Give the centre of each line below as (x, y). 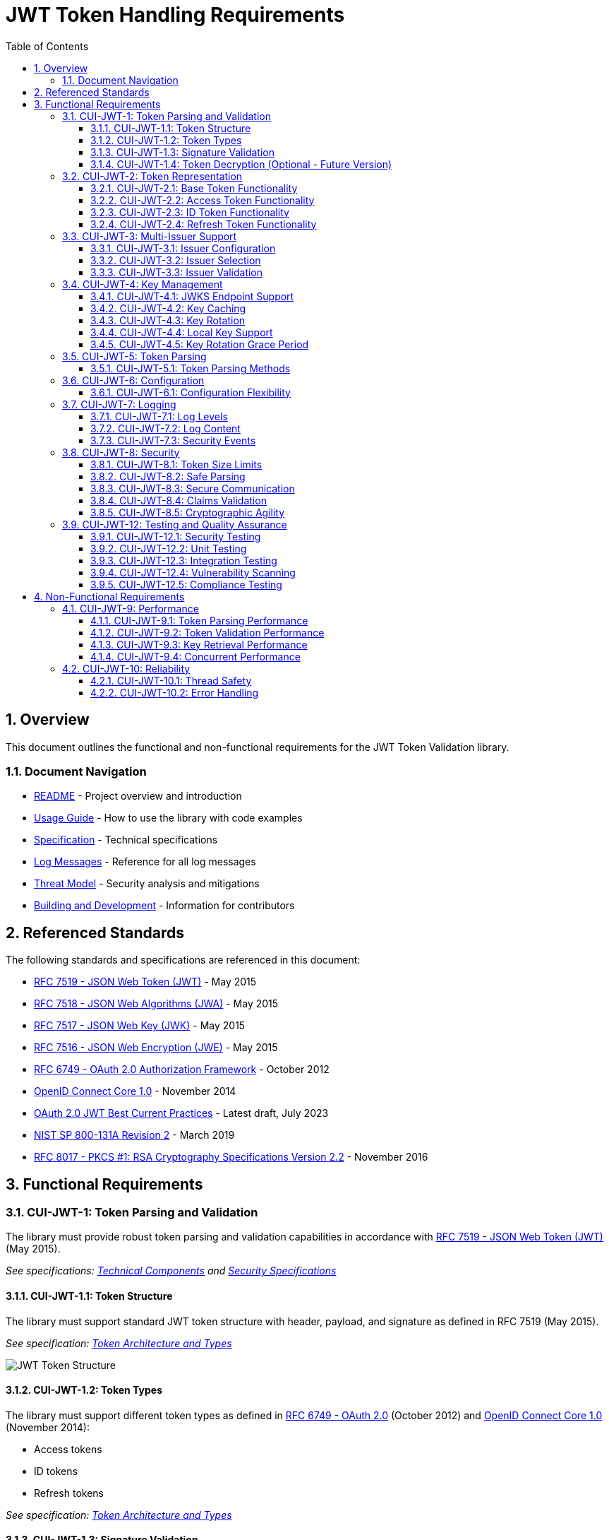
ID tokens (56, 1471)
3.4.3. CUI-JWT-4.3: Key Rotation (168, 320)
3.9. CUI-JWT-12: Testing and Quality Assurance (175, 524)
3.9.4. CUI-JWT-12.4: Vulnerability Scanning (193, 572)
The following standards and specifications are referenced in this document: (183, 960)
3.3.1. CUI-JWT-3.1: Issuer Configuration (183, 248)
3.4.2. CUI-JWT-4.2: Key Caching (168, 308)
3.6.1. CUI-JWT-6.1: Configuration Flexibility (191, 392)
